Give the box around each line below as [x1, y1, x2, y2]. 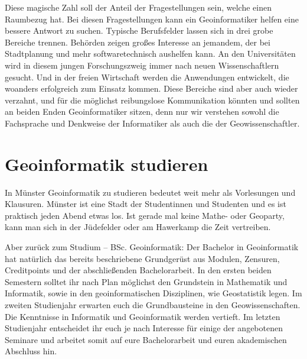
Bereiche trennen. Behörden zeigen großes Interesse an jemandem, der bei [5, 35, 270, 48]
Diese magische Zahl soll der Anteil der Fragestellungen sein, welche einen [5, 1, 272, 13]
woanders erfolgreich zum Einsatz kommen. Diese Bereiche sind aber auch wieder [5, 82, 298, 95]
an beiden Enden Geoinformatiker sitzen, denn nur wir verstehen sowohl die [5, 105, 279, 118]
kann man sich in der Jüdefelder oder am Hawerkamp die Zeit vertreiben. [5, 221, 271, 233]
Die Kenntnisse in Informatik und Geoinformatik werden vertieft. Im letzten [5, 310, 280, 322]
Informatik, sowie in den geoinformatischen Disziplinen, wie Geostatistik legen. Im [5, 287, 302, 299]
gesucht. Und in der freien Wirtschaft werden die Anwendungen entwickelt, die [5, 70, 289, 83]
